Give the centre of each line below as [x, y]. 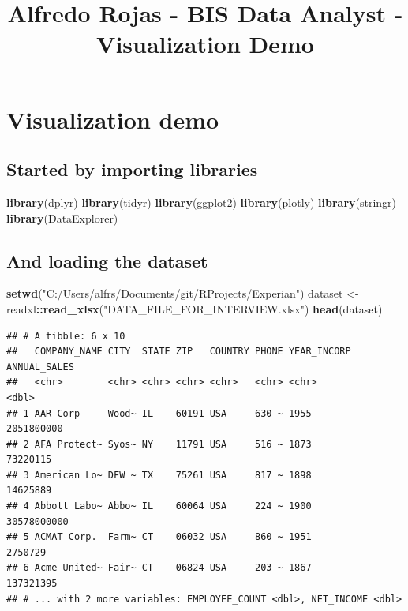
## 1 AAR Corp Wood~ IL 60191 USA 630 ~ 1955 [159, 413]
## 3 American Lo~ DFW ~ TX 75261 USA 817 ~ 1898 [159, 475]
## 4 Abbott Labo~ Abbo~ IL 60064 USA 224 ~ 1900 [159, 506]
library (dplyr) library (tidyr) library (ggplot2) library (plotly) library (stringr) [202, 202]
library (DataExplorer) [62, 217]
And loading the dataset [107, 260]
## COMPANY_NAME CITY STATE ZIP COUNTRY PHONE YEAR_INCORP [179, 352]
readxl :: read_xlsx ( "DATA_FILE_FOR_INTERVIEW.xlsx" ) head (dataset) [195, 308]
